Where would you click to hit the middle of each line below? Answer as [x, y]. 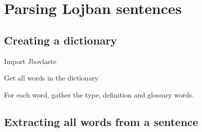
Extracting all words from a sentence [101, 121]
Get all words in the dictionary [51, 78]
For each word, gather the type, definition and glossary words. [99, 94]
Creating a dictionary [61, 40]
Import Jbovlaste [30, 61]
